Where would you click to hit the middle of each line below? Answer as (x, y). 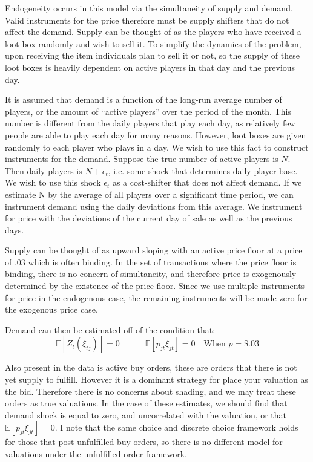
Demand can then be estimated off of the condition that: (110, 329)
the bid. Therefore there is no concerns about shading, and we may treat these (150, 391)
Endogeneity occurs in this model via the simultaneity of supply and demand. (149, 8)
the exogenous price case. (51, 309)
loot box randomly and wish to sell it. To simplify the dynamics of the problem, (153, 43)
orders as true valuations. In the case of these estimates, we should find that (146, 403)
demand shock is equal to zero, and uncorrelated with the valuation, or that (146, 415)
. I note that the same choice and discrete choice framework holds (176, 427)
